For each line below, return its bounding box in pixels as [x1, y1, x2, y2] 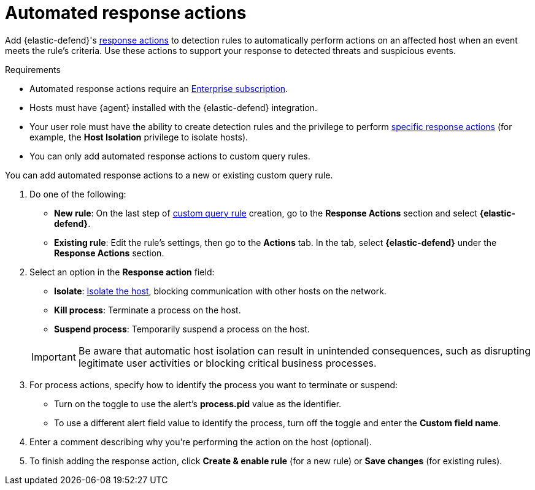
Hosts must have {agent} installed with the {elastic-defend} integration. [29, 102, 318, 113]
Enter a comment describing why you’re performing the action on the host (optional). [29, 436, 372, 447]
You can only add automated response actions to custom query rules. [29, 150, 310, 161]
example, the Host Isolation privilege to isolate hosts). [29, 131, 248, 142]
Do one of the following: [29, 188, 126, 199]
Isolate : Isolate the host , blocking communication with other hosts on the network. [54, 285, 387, 296]
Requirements [5, 64, 61, 75]
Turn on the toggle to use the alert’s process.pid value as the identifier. [54, 398, 342, 409]
